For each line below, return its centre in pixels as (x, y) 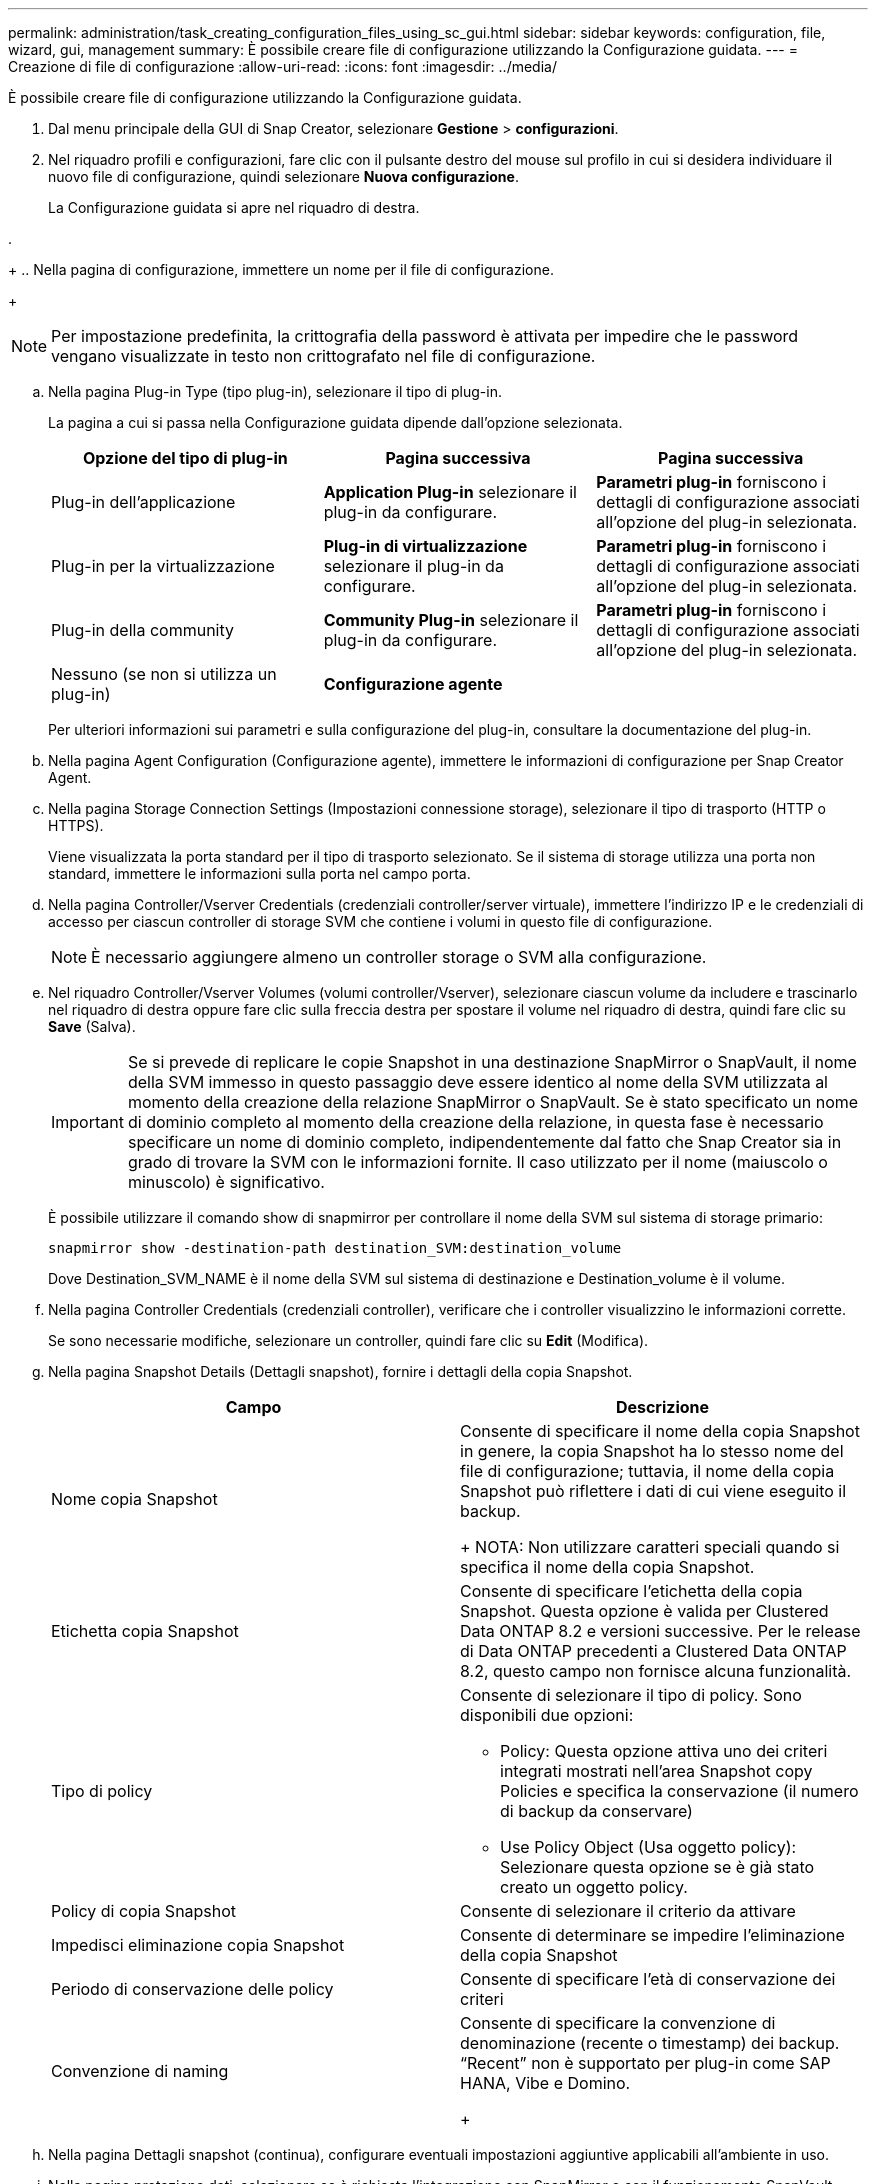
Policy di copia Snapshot (144, 1911)
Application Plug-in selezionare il (450, 492)
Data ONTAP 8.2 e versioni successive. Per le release (660, 1631)
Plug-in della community (143, 630)
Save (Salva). (92, 1026)
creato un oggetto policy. (594, 1887)
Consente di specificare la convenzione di (618, 2023)
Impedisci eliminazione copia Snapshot (198, 1945)
